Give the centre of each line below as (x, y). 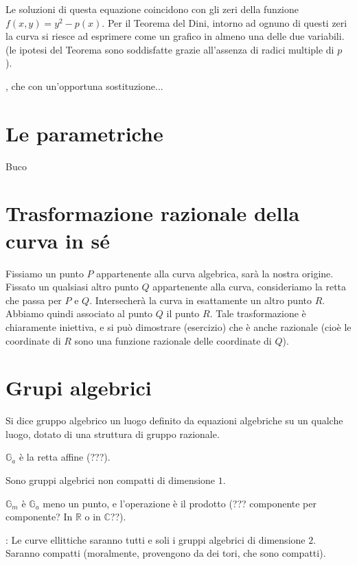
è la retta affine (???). (65, 457)
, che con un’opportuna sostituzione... (84, 85)
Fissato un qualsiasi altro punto (72, 287)
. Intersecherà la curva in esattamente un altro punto (200, 300)
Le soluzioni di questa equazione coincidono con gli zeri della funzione (152, 9)
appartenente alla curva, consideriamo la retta (250, 287)
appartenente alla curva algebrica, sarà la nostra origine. (215, 273)
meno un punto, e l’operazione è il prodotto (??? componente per (180, 503)
